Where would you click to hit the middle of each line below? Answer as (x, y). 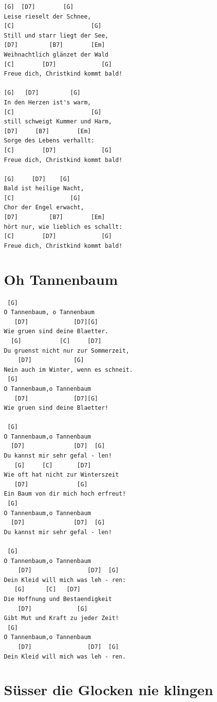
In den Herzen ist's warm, (47, 102)
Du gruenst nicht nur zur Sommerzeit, (67, 351)
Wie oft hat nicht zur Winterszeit (62, 475)
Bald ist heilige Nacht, (44, 189)
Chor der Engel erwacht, (44, 208)
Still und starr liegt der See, (56, 35)
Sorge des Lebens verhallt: (49, 141)
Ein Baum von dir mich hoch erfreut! (65, 494)
